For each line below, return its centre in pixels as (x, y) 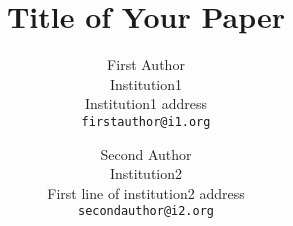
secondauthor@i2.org (146, 211)
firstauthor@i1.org (146, 121)
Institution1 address (145, 103)
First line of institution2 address (146, 192)
